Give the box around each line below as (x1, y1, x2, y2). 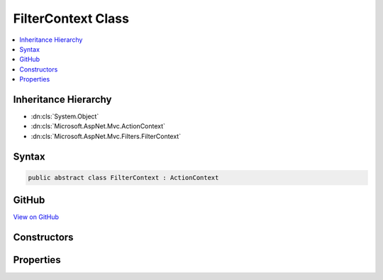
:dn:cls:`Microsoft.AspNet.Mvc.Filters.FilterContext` (30, 132, 181, 140)
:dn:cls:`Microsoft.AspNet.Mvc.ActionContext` (30, 122, 166, 130)
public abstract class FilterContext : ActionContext (28, 174, 219, 181)
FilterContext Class (13, 11, 129, 26)
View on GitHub (13, 213, 60, 221)
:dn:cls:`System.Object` (30, 112, 99, 121)
